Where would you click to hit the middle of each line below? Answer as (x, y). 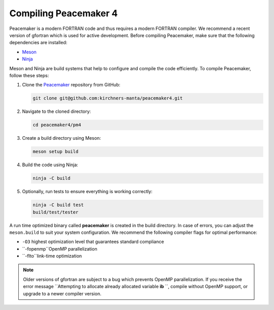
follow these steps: (29, 75)
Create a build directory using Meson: (61, 138)
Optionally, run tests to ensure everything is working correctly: (87, 192)
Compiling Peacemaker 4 (63, 13)
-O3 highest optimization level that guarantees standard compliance (93, 242)
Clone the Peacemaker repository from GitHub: (71, 85)
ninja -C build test (58, 205)
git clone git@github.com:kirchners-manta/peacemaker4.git (108, 98)
